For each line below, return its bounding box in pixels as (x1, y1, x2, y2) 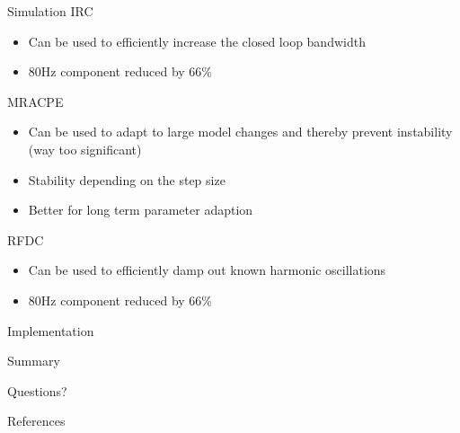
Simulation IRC (7, 2, 93, 20)
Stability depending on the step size (28, 170, 226, 189)
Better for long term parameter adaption (28, 200, 253, 219)
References (7, 411, 66, 430)
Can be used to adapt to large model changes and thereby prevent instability (28, 122, 453, 141)
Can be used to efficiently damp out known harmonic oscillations (28, 261, 386, 279)
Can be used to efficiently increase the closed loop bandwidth (28, 31, 366, 50)
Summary (7, 351, 60, 370)
